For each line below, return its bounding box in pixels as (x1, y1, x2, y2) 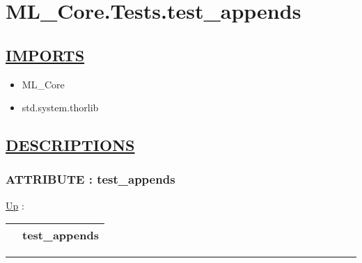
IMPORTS (6, 44, 85, 65)
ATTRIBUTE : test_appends (6, 170, 175, 188)
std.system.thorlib (22, 100, 99, 115)
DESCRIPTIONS (6, 134, 135, 156)
